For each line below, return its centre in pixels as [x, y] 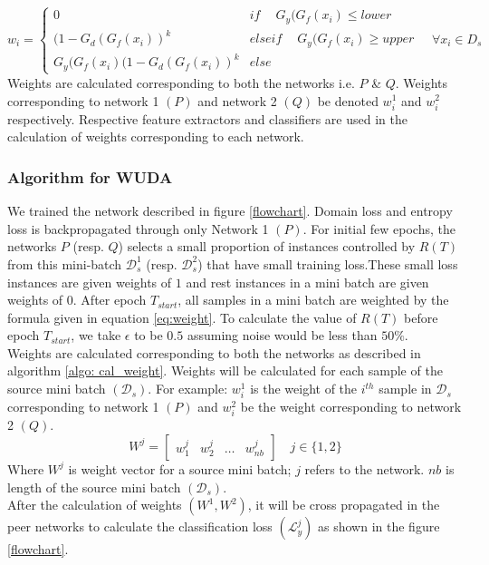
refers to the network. [364, 468]
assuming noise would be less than [282, 335]
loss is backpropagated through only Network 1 [138, 228]
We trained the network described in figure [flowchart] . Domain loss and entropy [230, 211]
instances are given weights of [90, 282]
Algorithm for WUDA [90, 176]
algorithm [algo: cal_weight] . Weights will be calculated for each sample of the [225, 370]
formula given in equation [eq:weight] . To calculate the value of [182, 317]
